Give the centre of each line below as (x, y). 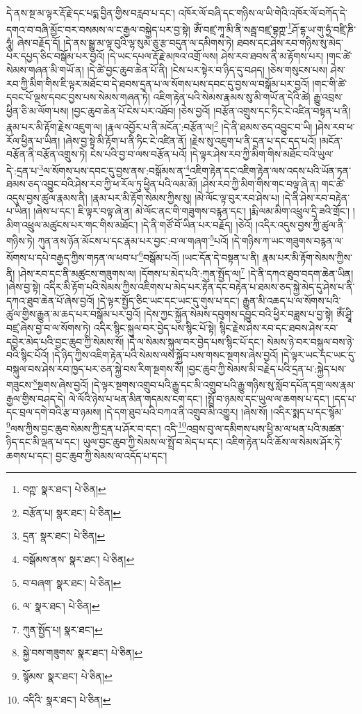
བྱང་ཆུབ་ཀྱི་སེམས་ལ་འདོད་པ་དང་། (112, 455)
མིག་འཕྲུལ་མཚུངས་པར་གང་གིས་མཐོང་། (72, 224)
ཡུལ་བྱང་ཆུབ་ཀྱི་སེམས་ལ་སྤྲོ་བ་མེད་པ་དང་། (153, 442)
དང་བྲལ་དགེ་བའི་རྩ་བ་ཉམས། (54, 412)
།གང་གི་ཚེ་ (330, 83)
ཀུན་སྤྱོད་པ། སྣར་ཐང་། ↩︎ (63, 629)
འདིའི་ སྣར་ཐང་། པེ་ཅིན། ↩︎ (67, 699)
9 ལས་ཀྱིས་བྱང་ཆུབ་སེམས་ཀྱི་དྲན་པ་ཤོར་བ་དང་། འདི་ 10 (96, 427)
